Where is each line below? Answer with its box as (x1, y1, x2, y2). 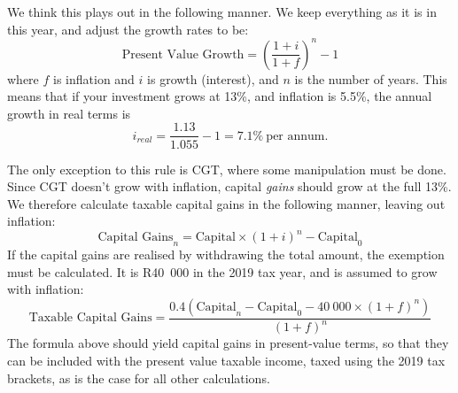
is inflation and (53, 69, 135, 88)
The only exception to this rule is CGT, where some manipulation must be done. (7, 159, 446, 178)
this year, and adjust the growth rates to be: (7, 19, 249, 38)
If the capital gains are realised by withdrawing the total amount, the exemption (7, 245, 445, 264)
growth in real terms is (7, 104, 131, 122)
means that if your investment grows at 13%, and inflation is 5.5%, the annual (7, 87, 432, 105)
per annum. (266, 129, 329, 143)
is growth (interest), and (147, 69, 279, 88)
